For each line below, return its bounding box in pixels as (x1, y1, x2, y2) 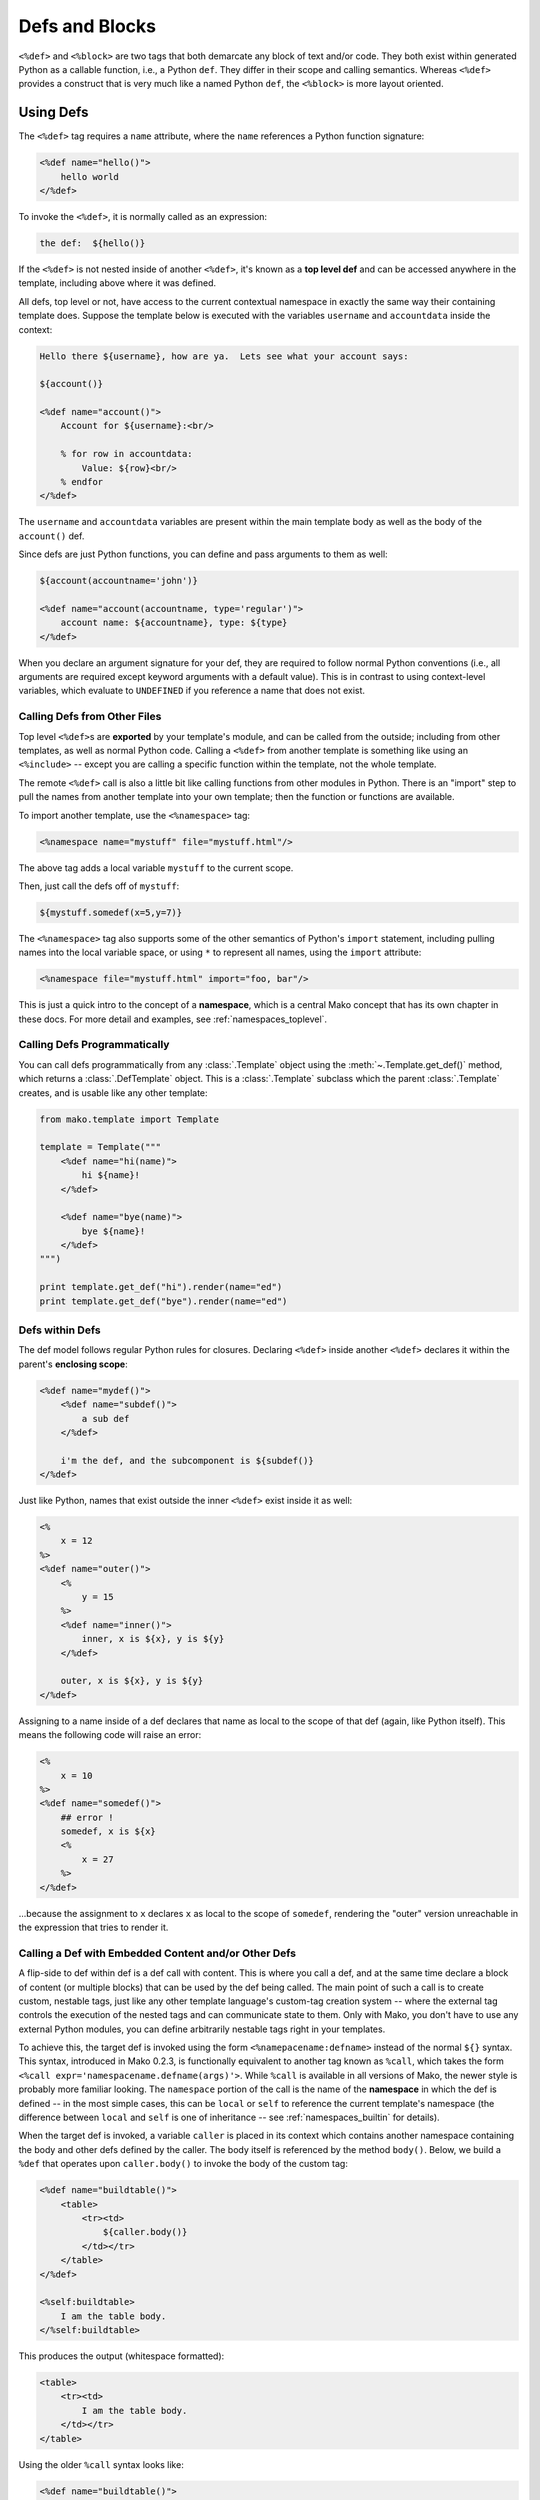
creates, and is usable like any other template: (18, 1086, 209, 1099)
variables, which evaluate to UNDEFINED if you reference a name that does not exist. (18, 685, 365, 697)
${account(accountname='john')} (39, 575, 199, 587)
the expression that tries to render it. (18, 1921, 169, 1933)
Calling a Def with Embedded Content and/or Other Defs (18, 1946, 297, 1960)
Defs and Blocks (18, 15, 157, 37)
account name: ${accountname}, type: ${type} (60, 617, 288, 629)
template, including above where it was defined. (18, 277, 217, 289)
